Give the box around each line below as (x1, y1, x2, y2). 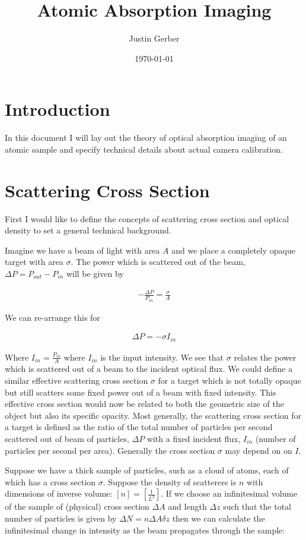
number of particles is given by (5, 511, 117, 524)
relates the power (234, 350, 297, 363)
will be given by (66, 267, 124, 279)
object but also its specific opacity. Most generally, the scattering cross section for (5, 409, 302, 421)
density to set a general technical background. (5, 224, 171, 236)
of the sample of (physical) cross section (5, 500, 149, 513)
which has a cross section (5, 475, 96, 488)
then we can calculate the (172, 511, 265, 524)
